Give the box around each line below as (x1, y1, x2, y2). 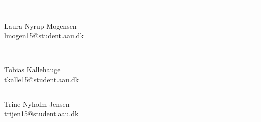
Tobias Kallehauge (4, 64, 61, 75)
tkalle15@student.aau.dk (4, 74, 79, 84)
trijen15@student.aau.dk (4, 108, 79, 119)
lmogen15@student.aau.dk (4, 30, 84, 41)
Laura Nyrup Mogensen (4, 20, 77, 31)
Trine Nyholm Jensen (4, 98, 70, 109)
